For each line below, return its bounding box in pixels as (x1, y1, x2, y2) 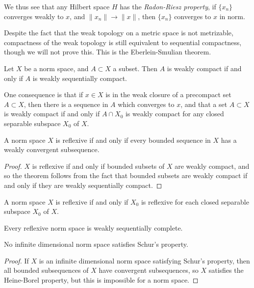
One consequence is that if (4, 89, 83, 100)
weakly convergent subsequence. (4, 144, 100, 155)
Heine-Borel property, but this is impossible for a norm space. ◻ (4, 275, 199, 285)
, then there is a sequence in (24, 99, 108, 109)
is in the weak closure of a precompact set (105, 89, 231, 100)
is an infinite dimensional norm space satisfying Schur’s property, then (39, 255, 250, 265)
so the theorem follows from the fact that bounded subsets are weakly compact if (4, 170, 248, 181)
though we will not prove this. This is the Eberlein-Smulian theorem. (4, 47, 211, 57)
